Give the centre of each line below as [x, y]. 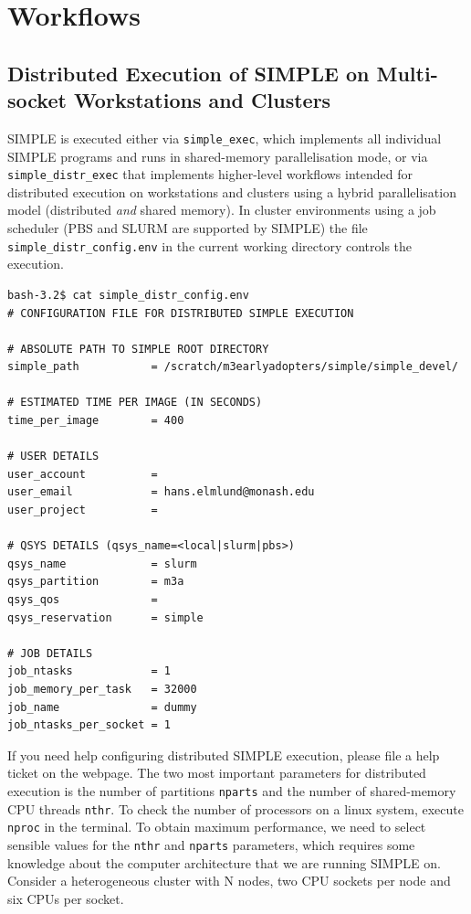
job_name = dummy [102, 707]
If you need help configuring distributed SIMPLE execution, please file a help [224, 755]
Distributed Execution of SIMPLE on [188, 73]
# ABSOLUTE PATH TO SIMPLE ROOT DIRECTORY [138, 349]
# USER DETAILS [53, 457]
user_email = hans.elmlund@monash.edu [161, 492]
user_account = [83, 474]
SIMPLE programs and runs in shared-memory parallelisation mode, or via [218, 156]
